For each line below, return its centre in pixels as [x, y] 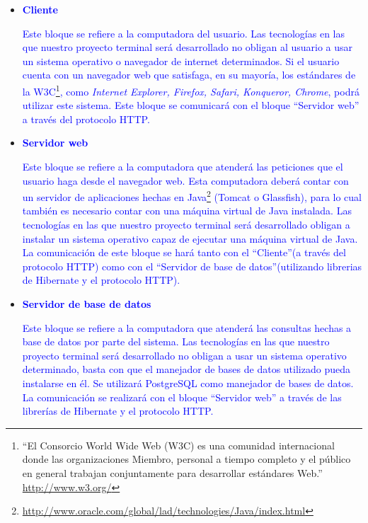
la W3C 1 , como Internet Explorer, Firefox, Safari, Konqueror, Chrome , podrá [191, 90]
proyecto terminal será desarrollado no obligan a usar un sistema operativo [184, 355]
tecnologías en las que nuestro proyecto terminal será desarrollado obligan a [186, 225]
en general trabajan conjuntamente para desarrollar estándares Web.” [172, 472]
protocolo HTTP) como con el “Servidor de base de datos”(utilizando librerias [192, 266]
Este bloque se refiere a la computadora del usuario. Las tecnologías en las [183, 33]
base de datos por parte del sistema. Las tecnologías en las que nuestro [176, 341]
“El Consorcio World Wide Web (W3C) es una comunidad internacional [178, 445]
